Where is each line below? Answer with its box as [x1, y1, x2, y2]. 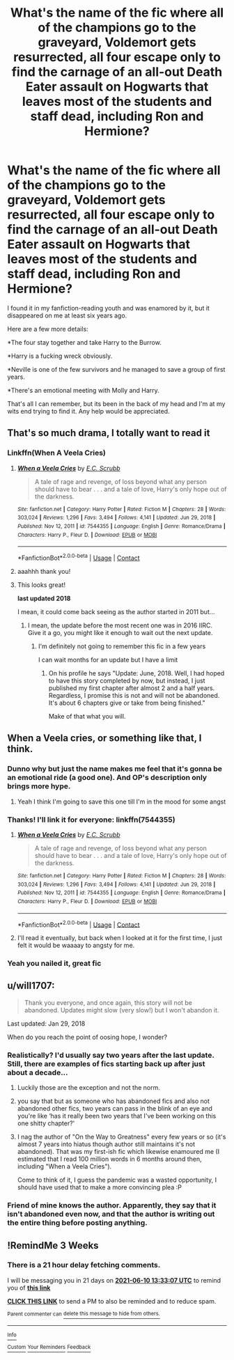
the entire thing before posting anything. [7, 1218, 148, 1228]
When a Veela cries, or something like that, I [7, 733, 202, 744]
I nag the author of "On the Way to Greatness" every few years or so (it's [17, 1133, 226, 1141]
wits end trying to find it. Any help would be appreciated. [7, 407, 170, 415]
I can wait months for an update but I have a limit [38, 655, 178, 664]
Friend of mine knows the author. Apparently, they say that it [7, 1201, 217, 1210]
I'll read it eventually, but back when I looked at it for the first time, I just [17, 934, 223, 942]
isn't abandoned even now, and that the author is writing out [7, 1210, 215, 1219]
